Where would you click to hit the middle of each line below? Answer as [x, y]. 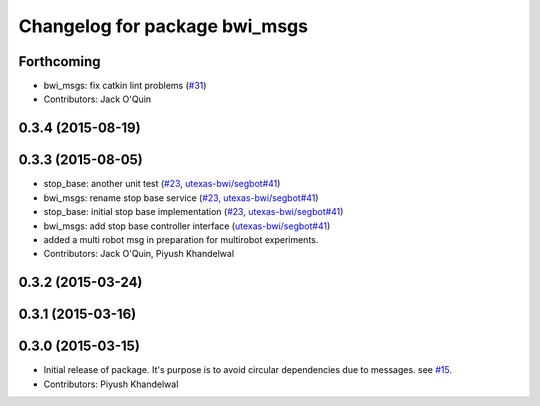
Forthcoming [59, 61]
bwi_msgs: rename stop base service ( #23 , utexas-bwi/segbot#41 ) [181, 197]
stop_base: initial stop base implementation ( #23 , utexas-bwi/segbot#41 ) [193, 212]
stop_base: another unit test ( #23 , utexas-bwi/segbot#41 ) [162, 184]
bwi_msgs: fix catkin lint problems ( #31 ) [125, 86]
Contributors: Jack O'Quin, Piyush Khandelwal [139, 254]
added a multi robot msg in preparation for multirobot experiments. [181, 239]
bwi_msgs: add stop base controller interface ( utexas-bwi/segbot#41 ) [187, 226]
